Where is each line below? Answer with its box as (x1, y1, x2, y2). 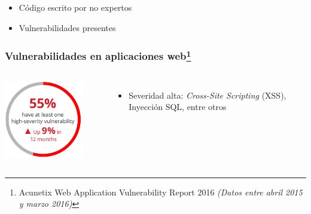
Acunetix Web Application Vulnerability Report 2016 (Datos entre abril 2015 (19, 185, 303, 198)
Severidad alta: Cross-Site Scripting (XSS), (129, 88, 286, 101)
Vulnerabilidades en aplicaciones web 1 (5, 47, 191, 63)
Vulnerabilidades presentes (19, 21, 116, 33)
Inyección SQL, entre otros (129, 100, 227, 113)
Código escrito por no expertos (19, 1, 132, 13)
